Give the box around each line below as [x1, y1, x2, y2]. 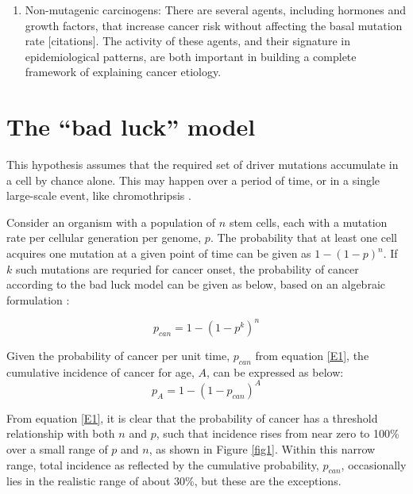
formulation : [6, 291, 70, 308]
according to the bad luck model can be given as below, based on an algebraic [6, 276, 385, 293]
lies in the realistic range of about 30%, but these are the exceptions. [6, 473, 342, 489]
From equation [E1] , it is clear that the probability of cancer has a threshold [6, 409, 378, 426]
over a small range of [6, 441, 108, 458]
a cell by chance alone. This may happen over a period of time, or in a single [6, 171, 380, 188]
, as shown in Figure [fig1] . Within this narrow [149, 441, 376, 458]
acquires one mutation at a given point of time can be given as [6, 245, 311, 262]
